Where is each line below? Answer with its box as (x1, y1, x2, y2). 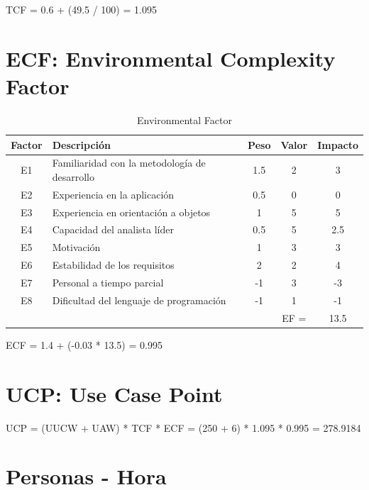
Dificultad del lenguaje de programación (52, 292, 226, 307)
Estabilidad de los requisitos (52, 257, 175, 272)
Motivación (52, 240, 101, 255)
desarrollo (52, 169, 94, 184)
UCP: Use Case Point (6, 379, 223, 408)
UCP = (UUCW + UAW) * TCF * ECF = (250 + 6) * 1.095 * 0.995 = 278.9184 (6, 420, 361, 435)
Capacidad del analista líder (52, 222, 174, 237)
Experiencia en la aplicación (52, 186, 175, 201)
